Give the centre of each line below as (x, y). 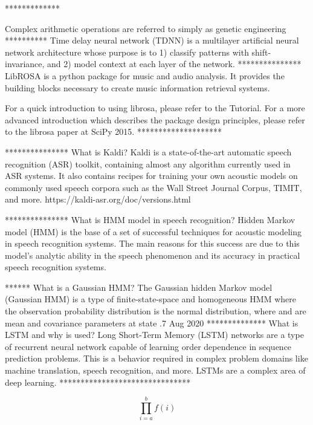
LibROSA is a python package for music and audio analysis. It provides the (145, 75)
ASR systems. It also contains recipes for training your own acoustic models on (151, 176)
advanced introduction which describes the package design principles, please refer (155, 119)
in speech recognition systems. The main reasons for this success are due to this (152, 243)
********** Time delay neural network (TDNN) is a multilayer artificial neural (152, 40)
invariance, (25, 64)
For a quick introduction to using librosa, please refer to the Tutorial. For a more (155, 108)
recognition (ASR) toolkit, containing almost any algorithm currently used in (148, 164)
